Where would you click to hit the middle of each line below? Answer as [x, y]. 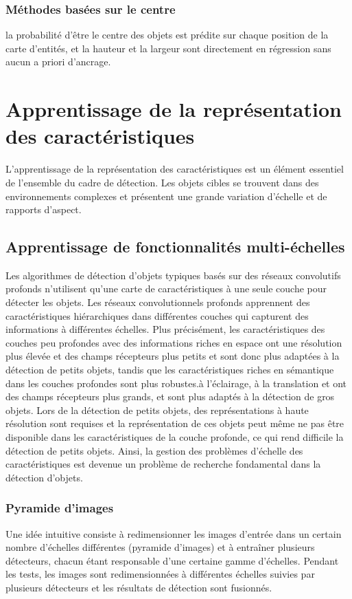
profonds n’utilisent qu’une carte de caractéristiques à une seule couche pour [166, 288]
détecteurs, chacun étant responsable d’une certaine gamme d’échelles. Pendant [172, 560]
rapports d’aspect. [44, 209]
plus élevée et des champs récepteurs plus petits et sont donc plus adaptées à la [173, 356]
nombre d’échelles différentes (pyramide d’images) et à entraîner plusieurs [160, 547]
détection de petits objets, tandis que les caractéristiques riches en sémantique [170, 370]
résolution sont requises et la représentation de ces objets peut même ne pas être [175, 423]
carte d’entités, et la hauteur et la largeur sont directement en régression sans [168, 48]
